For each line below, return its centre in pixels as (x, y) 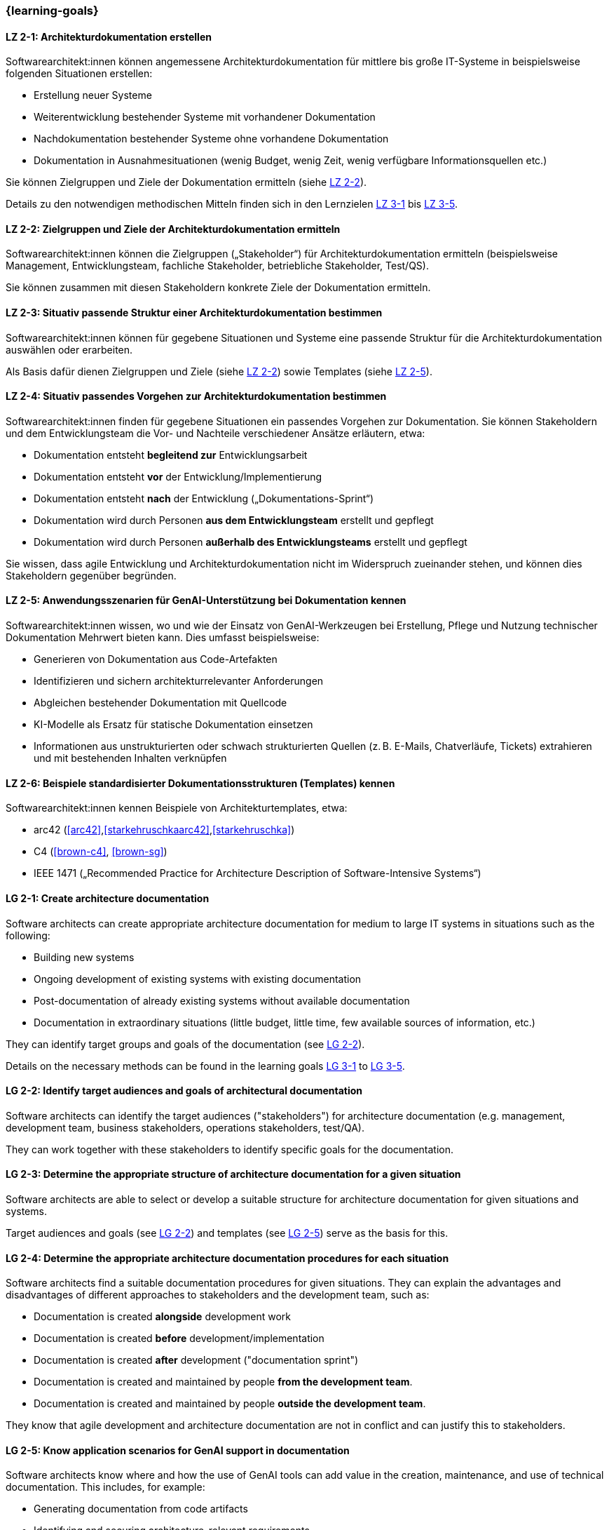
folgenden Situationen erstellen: (79, 74)
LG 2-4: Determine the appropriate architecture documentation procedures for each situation (227, 1258)
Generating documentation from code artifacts (141, 1509)
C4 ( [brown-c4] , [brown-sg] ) (101, 852)
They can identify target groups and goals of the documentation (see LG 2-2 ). (185, 1044)
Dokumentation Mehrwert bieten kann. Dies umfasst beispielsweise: (163, 638)
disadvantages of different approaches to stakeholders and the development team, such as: (218, 1295)
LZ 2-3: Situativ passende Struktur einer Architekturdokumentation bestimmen (194, 313)
